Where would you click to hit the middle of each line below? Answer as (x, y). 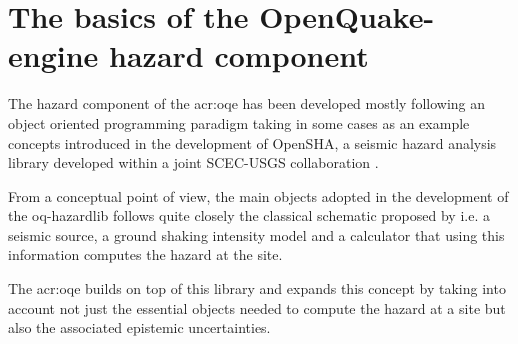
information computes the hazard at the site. (145, 254)
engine (53, 55)
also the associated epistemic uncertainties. (139, 327)
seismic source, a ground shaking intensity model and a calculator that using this (256, 234)
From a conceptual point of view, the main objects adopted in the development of (258, 195)
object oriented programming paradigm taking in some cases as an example (239, 122)
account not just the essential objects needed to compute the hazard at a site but (257, 307)
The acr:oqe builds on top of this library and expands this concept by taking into (257, 288)
